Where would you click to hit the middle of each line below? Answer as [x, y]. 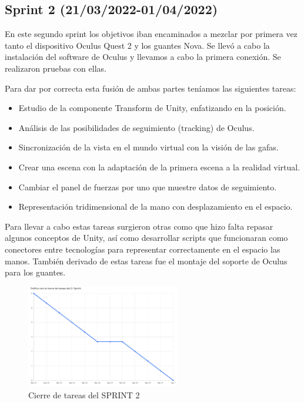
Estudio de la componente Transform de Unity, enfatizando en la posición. [152, 108]
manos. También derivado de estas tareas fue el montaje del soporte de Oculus [146, 261]
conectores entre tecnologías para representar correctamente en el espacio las [143, 249]
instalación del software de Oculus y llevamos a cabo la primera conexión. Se [143, 57]
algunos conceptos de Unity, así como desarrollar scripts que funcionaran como [146, 238]
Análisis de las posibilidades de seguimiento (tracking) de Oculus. [136, 127]
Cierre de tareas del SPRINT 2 [84, 394]
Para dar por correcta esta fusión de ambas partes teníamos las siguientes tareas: [151, 88]
